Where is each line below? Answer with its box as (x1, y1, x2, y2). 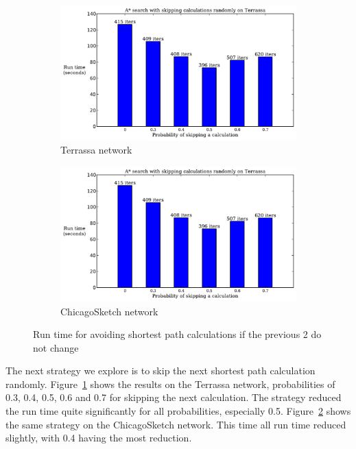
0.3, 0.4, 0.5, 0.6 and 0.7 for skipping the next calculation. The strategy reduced (5, 390, 342, 404)
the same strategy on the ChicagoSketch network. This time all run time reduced (5, 417, 346, 431)
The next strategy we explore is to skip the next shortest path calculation (5, 363, 316, 378)
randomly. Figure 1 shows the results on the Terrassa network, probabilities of (5, 376, 335, 391)
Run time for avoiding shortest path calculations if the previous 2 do (33, 327, 322, 341)
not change (33, 340, 79, 354)
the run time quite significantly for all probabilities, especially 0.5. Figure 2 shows (5, 404, 351, 418)
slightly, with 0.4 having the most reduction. (5, 430, 192, 445)
